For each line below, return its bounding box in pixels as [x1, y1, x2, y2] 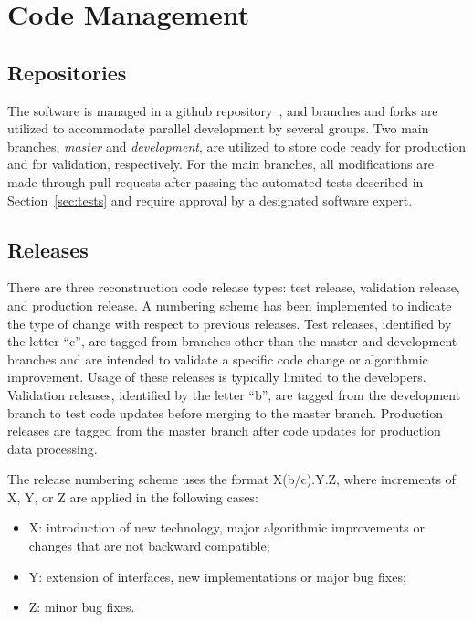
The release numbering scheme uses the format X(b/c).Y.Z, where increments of [7, 469, 456, 489]
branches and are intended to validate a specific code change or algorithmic [7, 349, 428, 368]
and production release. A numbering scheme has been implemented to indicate [7, 295, 452, 314]
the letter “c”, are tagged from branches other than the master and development [7, 332, 457, 351]
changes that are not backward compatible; [28, 536, 270, 555]
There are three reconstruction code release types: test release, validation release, [7, 278, 460, 297]
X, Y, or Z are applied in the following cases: [7, 487, 258, 506]
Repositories [7, 58, 127, 86]
